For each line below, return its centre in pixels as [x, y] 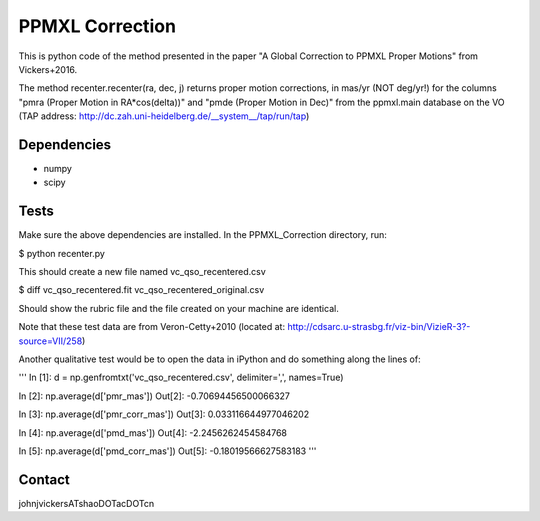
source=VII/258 [50, 341]
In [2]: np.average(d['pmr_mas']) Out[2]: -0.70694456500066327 [154, 396]
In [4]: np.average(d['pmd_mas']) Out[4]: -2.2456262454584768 [152, 432]
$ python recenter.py [61, 253]
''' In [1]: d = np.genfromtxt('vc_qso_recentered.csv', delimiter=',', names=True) [181, 377]
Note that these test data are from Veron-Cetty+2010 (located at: [151, 327]
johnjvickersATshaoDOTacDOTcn [86, 503]
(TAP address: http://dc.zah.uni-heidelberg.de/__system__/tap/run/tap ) [164, 116]
